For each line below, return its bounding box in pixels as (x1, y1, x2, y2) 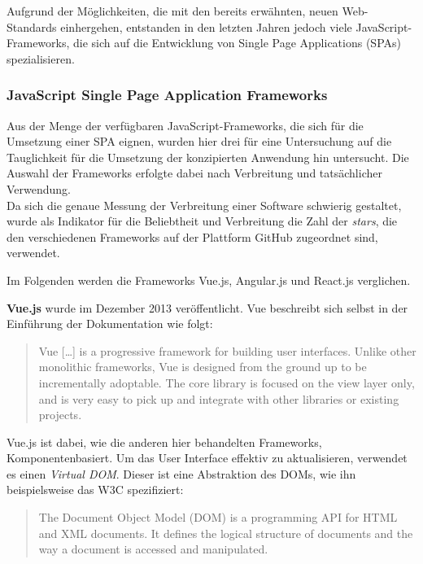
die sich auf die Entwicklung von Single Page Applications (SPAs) (73, 34, 401, 51)
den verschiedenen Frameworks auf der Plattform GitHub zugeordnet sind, (7, 228, 378, 245)
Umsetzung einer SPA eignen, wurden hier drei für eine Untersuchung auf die (7, 133, 392, 150)
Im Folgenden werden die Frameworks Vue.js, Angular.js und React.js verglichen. (7, 271, 411, 288)
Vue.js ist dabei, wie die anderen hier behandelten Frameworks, (7, 433, 322, 450)
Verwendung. (7, 180, 72, 197)
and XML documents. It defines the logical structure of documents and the (38, 524, 413, 541)
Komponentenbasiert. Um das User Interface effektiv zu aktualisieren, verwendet (7, 449, 408, 466)
